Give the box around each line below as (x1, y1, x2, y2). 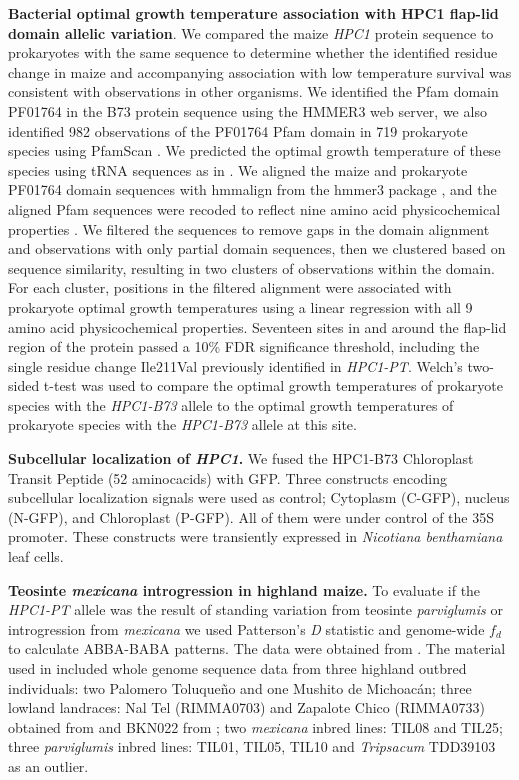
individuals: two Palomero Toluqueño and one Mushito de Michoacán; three (8, 677, 472, 698)
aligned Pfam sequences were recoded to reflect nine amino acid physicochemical (8, 198, 501, 219)
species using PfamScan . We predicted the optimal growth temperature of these (8, 140, 501, 161)
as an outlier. (8, 755, 89, 776)
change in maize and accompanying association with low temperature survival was (8, 61, 512, 82)
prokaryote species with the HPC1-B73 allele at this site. (8, 414, 357, 435)
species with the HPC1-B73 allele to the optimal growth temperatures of (8, 394, 454, 415)
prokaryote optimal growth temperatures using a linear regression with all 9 (8, 296, 473, 317)
